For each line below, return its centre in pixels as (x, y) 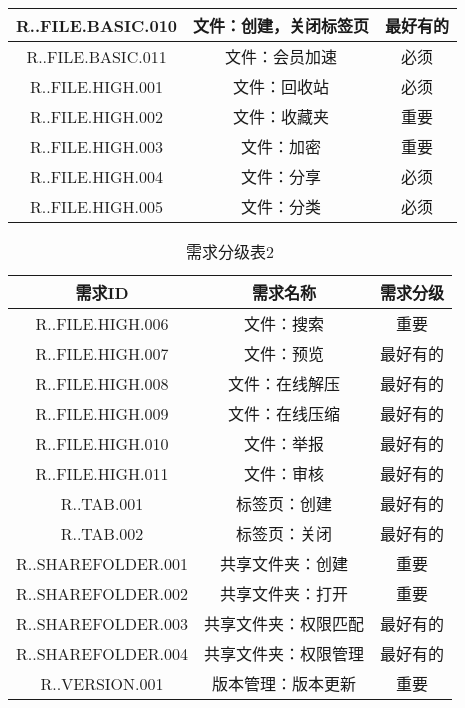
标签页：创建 (284, 503)
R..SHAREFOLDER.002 (102, 593)
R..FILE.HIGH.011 (102, 473)
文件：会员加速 (281, 56)
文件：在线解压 (284, 383)
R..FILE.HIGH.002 (97, 116)
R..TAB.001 (102, 503)
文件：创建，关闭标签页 (281, 25)
